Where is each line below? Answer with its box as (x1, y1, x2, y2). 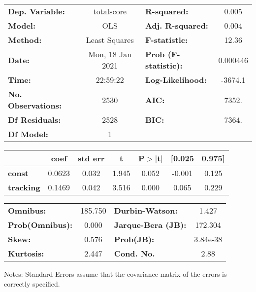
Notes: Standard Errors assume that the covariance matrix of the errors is (4, 269, 227, 279)
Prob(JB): (114, 233, 155, 245)
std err (78, 152, 105, 164)
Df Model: (8, 128, 48, 140)
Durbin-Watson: (114, 205, 178, 216)
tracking (8, 182, 40, 193)
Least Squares (86, 34, 134, 45)
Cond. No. (114, 248, 155, 259)
